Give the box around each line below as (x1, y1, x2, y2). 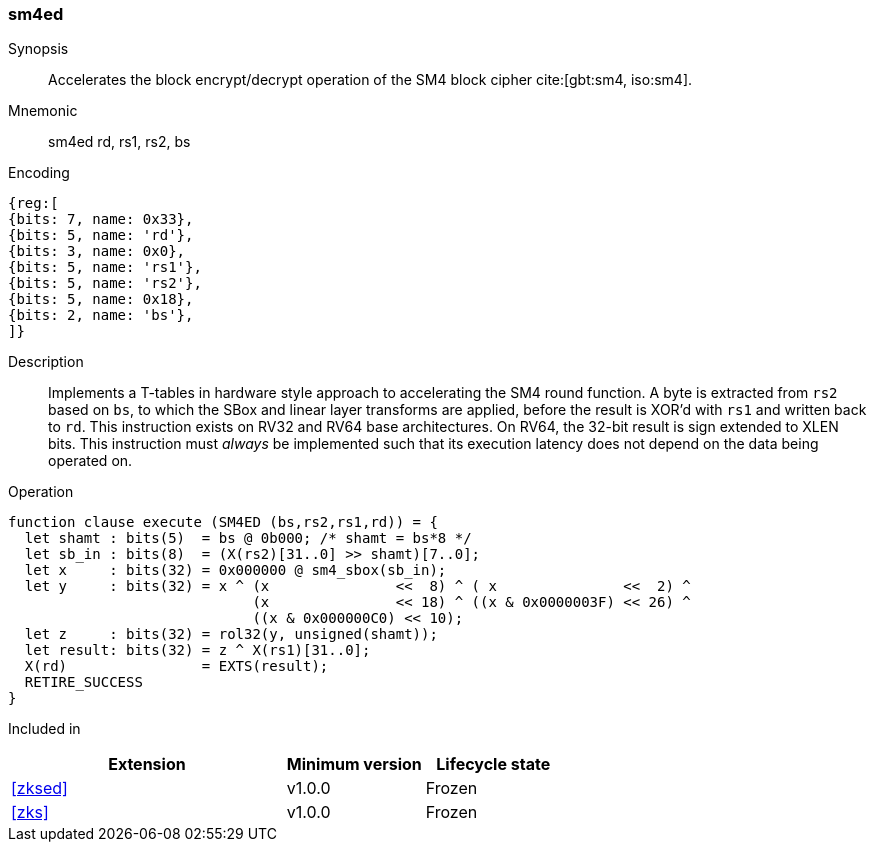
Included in (8, 720, 81, 738)
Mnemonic (8, 102, 78, 120)
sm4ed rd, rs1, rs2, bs (48, 133, 191, 151)
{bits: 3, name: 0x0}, (8, 243, 186, 260)
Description (8, 353, 84, 371)
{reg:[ (8, 195, 59, 212)
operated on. (48, 452, 133, 470)
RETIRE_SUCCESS (24, 674, 143, 691)
